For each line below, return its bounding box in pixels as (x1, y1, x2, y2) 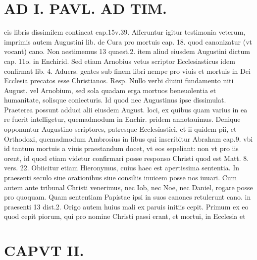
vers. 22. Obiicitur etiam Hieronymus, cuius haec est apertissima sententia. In (4, 162, 240, 173)
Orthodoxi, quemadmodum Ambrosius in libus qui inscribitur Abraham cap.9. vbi (4, 133, 253, 144)
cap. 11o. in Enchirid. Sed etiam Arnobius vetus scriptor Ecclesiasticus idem (4, 55, 235, 66)
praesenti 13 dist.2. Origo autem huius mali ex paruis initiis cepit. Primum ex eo (4, 201, 249, 211)
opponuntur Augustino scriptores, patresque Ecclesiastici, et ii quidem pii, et (4, 124, 237, 134)
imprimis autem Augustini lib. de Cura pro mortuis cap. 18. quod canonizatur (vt (4, 36, 252, 47)
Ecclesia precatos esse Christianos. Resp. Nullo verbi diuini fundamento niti (4, 75, 234, 86)
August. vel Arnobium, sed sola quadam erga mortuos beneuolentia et (4, 85, 216, 95)
